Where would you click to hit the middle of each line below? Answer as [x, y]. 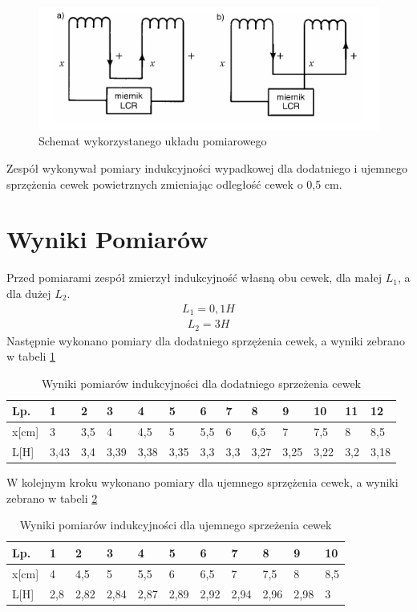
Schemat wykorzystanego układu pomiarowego [153, 141]
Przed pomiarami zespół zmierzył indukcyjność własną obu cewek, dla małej [194, 277]
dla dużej [29, 293]
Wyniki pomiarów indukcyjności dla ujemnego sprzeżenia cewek [176, 525]
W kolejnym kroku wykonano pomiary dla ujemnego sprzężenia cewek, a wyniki [202, 482]
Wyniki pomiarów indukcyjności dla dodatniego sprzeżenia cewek [201, 383]
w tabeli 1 [31, 356]
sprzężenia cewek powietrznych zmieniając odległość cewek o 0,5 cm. [174, 184]
